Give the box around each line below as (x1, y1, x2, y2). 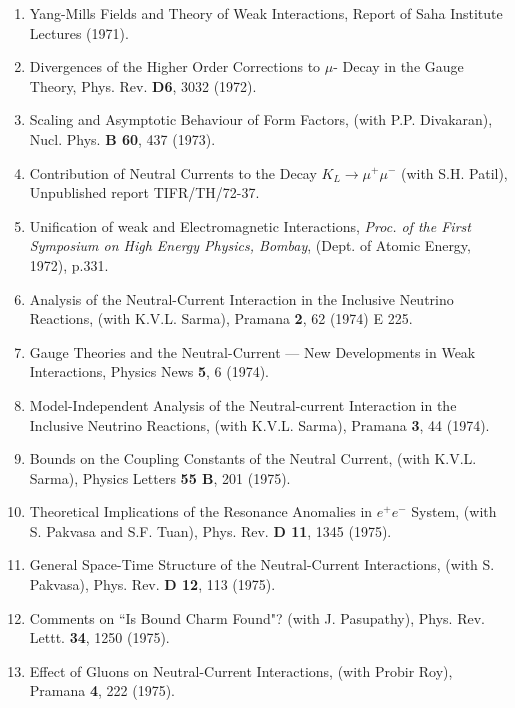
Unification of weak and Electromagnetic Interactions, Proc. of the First (29, 215, 471, 236)
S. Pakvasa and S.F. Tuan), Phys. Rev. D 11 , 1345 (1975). (29, 520, 392, 541)
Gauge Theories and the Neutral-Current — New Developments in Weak (29, 341, 476, 362)
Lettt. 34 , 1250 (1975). (29, 627, 170, 648)
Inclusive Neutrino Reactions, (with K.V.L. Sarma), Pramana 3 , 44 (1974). (29, 414, 490, 435)
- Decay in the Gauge (333, 56, 464, 77)
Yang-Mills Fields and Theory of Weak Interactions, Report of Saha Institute (29, 3, 503, 23)
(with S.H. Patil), (400, 162, 508, 183)
